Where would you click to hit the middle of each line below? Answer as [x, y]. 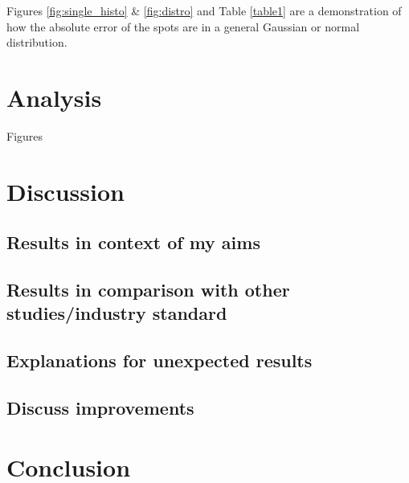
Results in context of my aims [133, 242]
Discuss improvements [100, 407]
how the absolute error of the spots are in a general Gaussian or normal [183, 26]
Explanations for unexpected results [160, 360]
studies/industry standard [117, 313]
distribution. [37, 42]
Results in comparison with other [148, 290]
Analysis [54, 97]
